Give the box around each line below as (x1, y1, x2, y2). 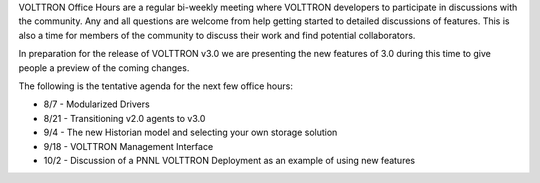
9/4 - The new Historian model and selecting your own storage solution (43, 126, 338, 139)
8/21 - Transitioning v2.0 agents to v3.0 (43, 112, 206, 124)
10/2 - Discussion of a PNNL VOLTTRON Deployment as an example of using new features (43, 154, 415, 166)
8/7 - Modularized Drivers (43, 98, 150, 110)
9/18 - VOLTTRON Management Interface (43, 140, 214, 152)
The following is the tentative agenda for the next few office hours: (18, 80, 294, 92)
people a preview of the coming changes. (18, 61, 190, 74)
